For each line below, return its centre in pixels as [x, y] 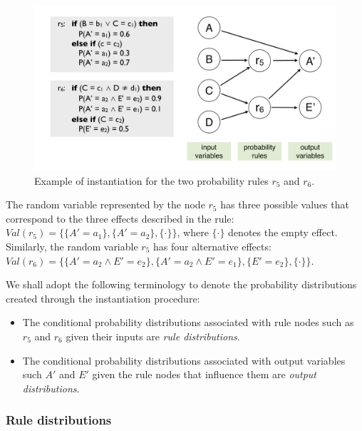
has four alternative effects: [212, 247]
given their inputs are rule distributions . [153, 336]
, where [193, 232]
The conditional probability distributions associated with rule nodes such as [188, 322]
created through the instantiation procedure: [103, 298]
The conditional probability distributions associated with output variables [184, 360]
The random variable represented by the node [105, 204]
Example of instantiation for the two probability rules [151, 180]
